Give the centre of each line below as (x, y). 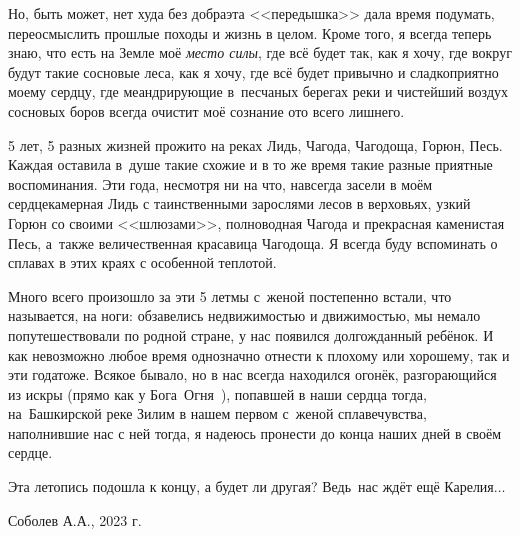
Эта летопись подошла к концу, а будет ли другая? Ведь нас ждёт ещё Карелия (251, 486)
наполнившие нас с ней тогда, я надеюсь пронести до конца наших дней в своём (255, 432)
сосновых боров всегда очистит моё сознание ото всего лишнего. (206, 110)
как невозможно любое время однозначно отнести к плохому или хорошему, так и (259, 354)
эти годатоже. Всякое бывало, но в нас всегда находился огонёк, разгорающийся (252, 374)
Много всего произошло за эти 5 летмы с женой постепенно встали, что (230, 295)
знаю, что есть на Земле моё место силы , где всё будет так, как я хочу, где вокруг (260, 52)
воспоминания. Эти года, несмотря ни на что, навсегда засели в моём (220, 183)
